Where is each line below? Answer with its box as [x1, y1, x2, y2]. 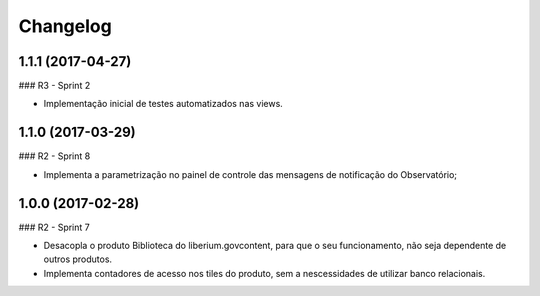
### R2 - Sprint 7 [18, 221, 90, 233]
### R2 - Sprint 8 [18, 150, 91, 162]
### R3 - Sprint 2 [18, 80, 91, 92]
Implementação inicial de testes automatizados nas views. [43, 98, 284, 110]
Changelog [18, 15, 112, 37]
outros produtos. [43, 253, 113, 265]
